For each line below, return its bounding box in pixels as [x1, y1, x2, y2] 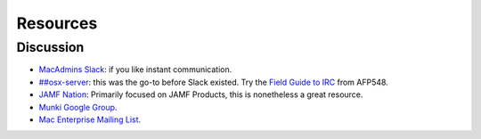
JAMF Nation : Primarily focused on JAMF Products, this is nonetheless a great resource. [38, 89, 363, 100]
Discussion [16, 39, 85, 55]
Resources [16, 13, 98, 33]
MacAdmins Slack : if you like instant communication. [38, 64, 232, 75]
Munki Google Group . [38, 102, 118, 112]
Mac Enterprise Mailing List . [38, 114, 142, 125]
